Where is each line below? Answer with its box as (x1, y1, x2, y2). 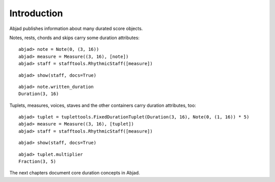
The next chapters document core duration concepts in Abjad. (9, 170, 140, 176)
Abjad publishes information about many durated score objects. (9, 25, 143, 32)
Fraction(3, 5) (18, 159, 57, 165)
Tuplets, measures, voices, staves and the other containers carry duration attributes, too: (9, 102, 196, 108)
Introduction (9, 8, 63, 19)
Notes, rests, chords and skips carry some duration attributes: (9, 35, 140, 41)
